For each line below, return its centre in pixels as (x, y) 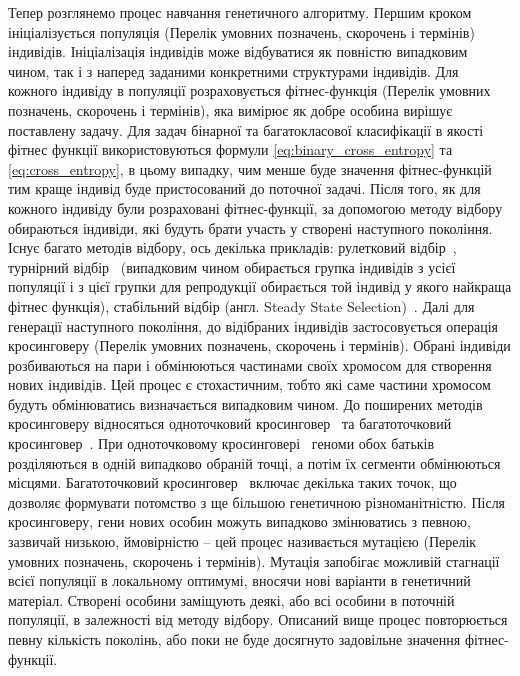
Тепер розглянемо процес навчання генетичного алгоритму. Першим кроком (240, 12)
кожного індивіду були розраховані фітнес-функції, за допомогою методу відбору (255, 207)
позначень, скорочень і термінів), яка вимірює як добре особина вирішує (230, 109)
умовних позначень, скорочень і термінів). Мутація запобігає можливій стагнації (254, 560)
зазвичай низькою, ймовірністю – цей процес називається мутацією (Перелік (242, 541)
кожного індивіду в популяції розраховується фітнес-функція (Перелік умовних (249, 90)
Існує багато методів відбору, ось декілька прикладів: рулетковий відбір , (232, 247)
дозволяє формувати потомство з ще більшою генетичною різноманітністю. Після (257, 501)
